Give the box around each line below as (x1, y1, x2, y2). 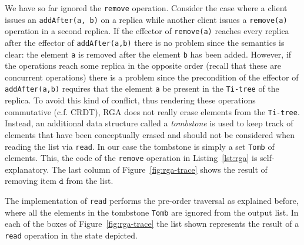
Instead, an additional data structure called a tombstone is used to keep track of (5, 117, 293, 129)
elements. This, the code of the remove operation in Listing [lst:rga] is (5, 152, 258, 164)
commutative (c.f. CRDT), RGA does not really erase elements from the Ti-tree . (5, 105, 300, 118)
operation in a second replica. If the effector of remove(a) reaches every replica (5, 25, 289, 37)
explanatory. (5, 163, 49, 175)
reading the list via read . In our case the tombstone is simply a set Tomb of (5, 140, 275, 152)
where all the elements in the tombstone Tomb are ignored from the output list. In (5, 206, 299, 218)
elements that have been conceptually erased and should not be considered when (5, 128, 295, 140)
